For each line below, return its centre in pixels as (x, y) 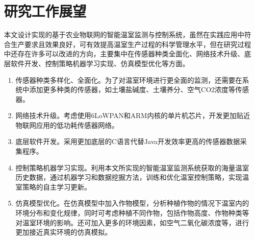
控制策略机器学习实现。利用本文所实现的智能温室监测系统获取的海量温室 (132, 167)
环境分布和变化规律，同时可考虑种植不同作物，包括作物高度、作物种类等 (132, 213)
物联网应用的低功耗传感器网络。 (67, 125)
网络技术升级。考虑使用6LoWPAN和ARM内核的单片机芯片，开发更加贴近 (133, 115)
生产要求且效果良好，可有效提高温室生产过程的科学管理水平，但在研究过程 (131, 44)
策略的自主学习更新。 (57, 186)
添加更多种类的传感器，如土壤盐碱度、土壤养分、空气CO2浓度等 (132, 89)
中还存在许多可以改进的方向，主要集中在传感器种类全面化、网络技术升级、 (124, 54)
